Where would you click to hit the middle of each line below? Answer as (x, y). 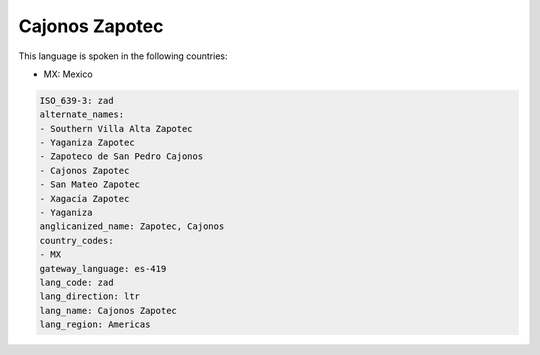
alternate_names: (82, 114)
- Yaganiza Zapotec (87, 143)
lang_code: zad (76, 282)
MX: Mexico (68, 74)
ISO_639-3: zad (76, 100)
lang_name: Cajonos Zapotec (108, 310)
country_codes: (76, 240)
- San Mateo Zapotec (89, 184)
